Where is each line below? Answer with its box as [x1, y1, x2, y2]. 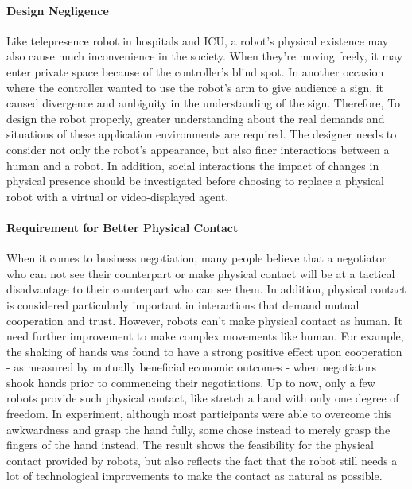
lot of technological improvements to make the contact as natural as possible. [6, 468, 383, 484]
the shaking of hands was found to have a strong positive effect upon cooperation [6, 343, 402, 359]
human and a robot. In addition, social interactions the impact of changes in [6, 157, 379, 173]
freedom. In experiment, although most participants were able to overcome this [6, 406, 392, 422]
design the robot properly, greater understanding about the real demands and [6, 110, 385, 126]
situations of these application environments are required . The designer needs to [6, 126, 397, 142]
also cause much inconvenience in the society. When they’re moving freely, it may [6, 48, 403, 64]
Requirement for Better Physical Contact [6, 219, 239, 235]
